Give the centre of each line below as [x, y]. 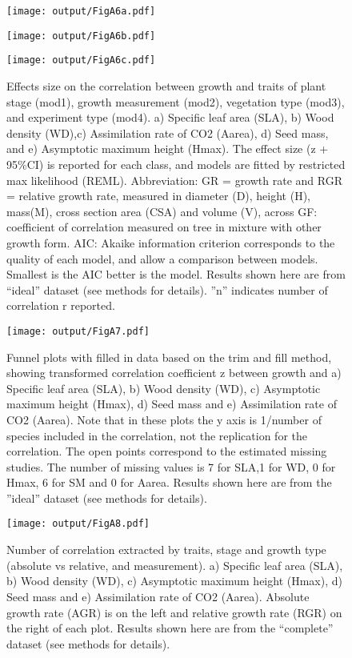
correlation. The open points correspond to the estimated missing [167, 451]
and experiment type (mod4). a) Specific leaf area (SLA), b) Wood [170, 117]
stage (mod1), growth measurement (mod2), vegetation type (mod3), [176, 101]
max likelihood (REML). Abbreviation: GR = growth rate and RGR [174, 180]
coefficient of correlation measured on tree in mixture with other [164, 227]
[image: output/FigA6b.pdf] [81, 36]
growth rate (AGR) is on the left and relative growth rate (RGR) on [174, 612]
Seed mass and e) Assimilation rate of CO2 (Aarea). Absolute [158, 596]
